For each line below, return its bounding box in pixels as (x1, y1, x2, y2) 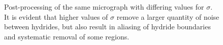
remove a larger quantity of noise (116, 11, 219, 22)
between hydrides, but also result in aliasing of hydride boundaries (4, 21, 211, 32)
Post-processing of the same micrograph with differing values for (4, 2, 204, 12)
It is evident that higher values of (4, 11, 108, 22)
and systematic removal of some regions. (4, 31, 130, 41)
